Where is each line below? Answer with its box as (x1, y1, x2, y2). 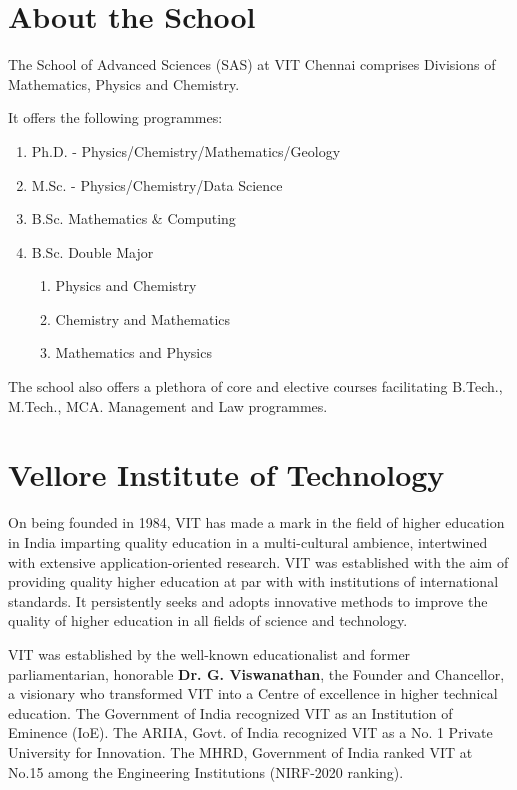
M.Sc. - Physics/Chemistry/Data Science (31, 174, 283, 195)
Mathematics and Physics (55, 342, 212, 363)
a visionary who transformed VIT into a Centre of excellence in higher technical (8, 683, 498, 704)
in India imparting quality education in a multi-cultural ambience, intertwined (8, 531, 488, 552)
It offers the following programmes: (8, 107, 223, 128)
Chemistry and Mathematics (55, 308, 231, 329)
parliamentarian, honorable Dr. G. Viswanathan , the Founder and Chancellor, (8, 663, 505, 684)
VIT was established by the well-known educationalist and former (8, 643, 411, 664)
